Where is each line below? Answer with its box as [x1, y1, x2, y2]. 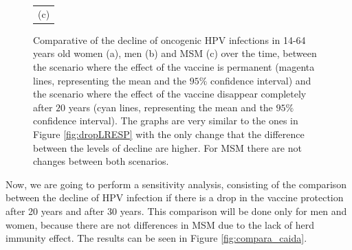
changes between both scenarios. [33, 154, 169, 168]
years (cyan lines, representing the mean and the [68, 100, 273, 114]
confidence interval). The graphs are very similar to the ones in [33, 113, 298, 128]
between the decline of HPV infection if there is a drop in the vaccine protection [5, 190, 344, 205]
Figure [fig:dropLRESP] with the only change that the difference [33, 127, 305, 141]
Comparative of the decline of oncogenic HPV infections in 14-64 [33, 32, 306, 47]
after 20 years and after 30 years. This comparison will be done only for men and [5, 203, 347, 218]
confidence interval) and [210, 73, 311, 87]
